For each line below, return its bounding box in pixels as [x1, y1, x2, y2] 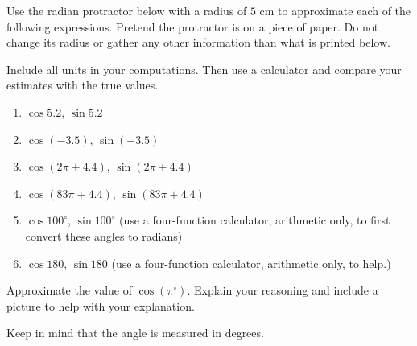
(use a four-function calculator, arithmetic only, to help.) [111, 254, 391, 271]
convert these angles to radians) [25, 227, 183, 244]
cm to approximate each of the [259, 2, 411, 19]
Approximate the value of [6, 282, 132, 299]
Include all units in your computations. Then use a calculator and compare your [6, 60, 402, 77]
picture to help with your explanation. [6, 297, 195, 314]
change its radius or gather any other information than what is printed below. [6, 34, 390, 51]
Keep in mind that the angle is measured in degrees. [6, 324, 264, 341]
